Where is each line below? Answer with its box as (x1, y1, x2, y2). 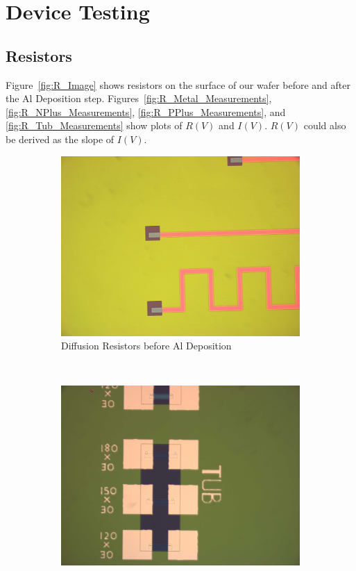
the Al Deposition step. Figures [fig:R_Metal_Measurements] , (6, 91, 272, 106)
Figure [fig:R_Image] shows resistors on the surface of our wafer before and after (6, 77, 351, 92)
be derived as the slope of (6, 131, 115, 146)
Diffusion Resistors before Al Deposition (61, 338, 232, 353)
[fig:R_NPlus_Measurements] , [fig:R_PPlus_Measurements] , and (6, 104, 286, 119)
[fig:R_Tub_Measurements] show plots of (6, 118, 183, 133)
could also (303, 118, 346, 133)
